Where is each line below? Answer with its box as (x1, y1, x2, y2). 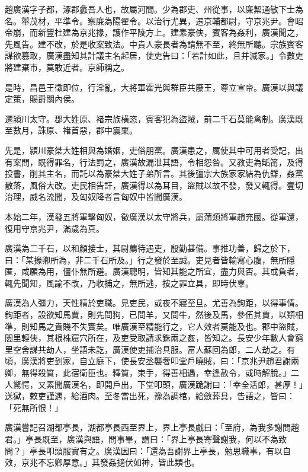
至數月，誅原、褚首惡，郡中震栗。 (5, 124, 137, 136)
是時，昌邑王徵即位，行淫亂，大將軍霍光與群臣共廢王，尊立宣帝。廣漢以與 (5, 81, 295, 93)
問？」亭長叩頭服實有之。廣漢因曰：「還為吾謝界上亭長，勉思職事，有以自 (5, 444, 291, 457)
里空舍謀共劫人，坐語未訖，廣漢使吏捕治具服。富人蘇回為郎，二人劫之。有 (5, 343, 295, 355)
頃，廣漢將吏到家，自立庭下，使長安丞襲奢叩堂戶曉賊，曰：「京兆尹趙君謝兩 (5, 355, 299, 367)
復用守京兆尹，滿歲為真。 (5, 222, 104, 234)
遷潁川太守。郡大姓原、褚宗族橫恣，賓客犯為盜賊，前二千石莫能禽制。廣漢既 (5, 112, 303, 125)
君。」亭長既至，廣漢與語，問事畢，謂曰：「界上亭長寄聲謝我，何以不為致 (5, 433, 287, 445)
